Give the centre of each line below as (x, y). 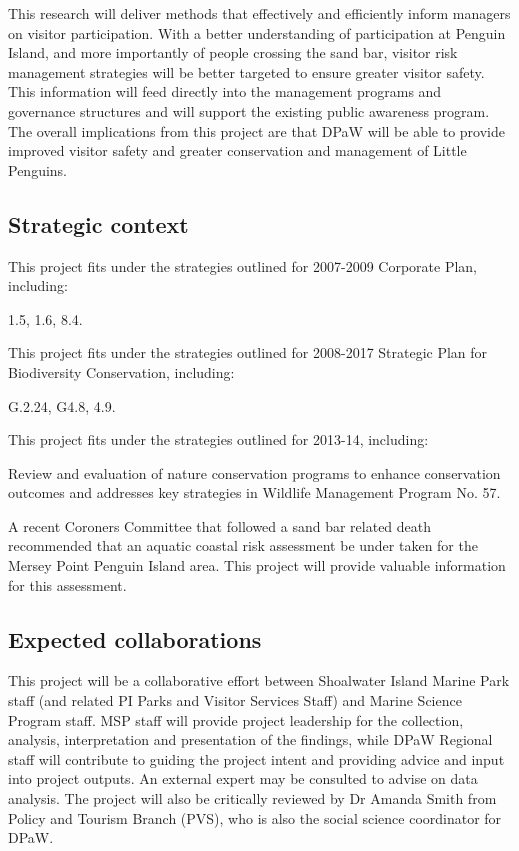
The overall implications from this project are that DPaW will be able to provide (256, 130)
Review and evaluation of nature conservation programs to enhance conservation (254, 472)
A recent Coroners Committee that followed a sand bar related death (220, 525)
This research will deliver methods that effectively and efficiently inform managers (259, 13)
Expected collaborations (135, 638)
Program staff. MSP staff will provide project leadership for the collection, (236, 719)
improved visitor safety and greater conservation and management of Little (237, 150)
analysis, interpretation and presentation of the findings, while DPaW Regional (250, 739)
